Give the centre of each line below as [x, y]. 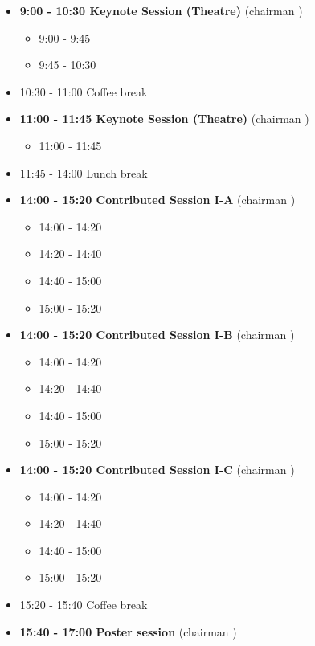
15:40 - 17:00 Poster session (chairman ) [128, 631]
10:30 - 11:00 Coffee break [84, 91]
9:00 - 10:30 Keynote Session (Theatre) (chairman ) [161, 10]
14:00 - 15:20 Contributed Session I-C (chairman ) [157, 470]
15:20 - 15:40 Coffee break [84, 605]
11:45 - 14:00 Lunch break [84, 172]
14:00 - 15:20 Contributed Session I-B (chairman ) [157, 335]
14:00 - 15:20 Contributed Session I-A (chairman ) [157, 200]
